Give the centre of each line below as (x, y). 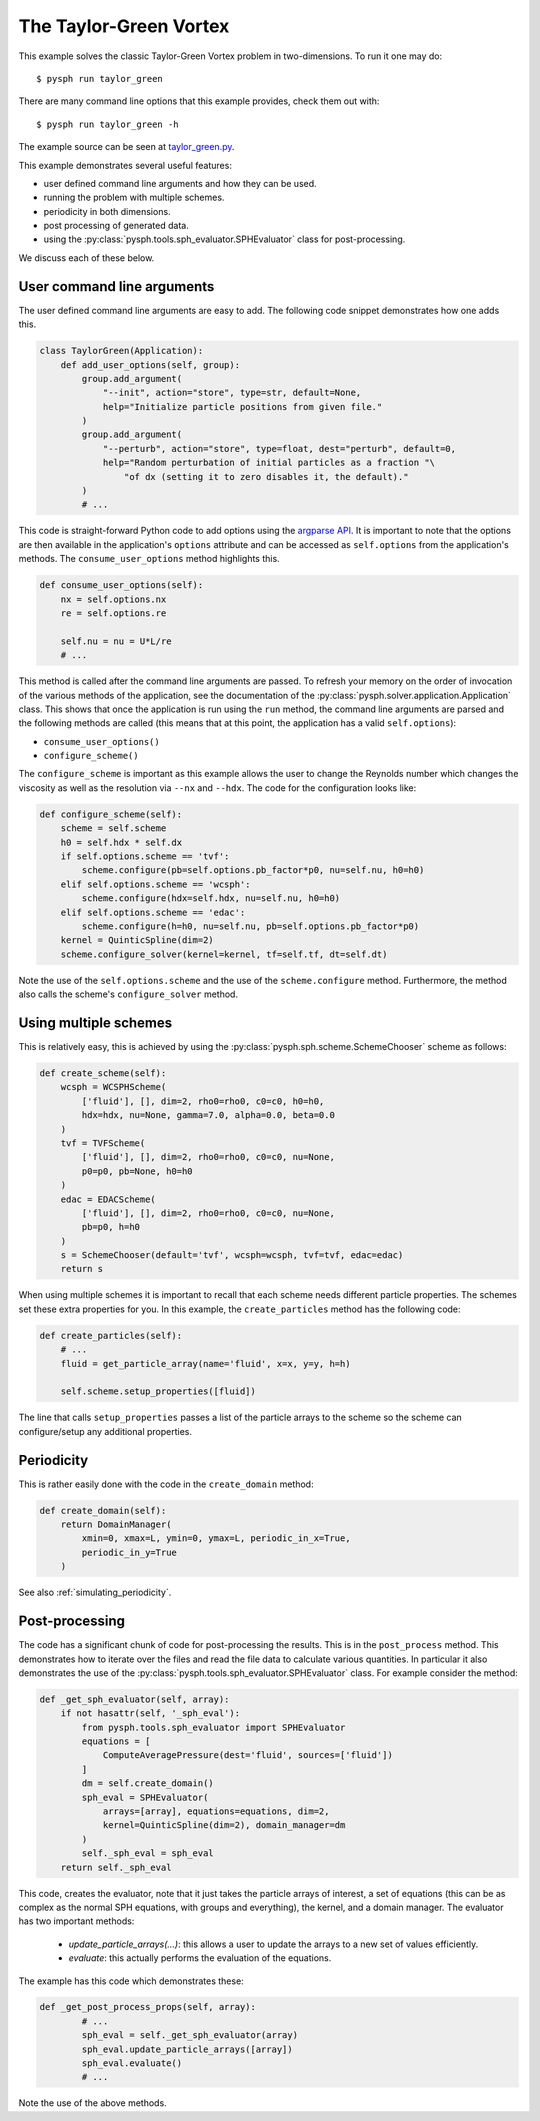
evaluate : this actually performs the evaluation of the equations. (200, 1958)
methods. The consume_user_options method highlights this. (149, 559)
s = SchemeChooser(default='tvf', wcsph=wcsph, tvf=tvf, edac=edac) (232, 1255)
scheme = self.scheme (113, 828)
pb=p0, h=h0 (110, 1227)
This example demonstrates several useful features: (125, 165)
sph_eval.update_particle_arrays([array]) (187, 2049)
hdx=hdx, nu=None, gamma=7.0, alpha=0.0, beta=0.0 (208, 1115)
